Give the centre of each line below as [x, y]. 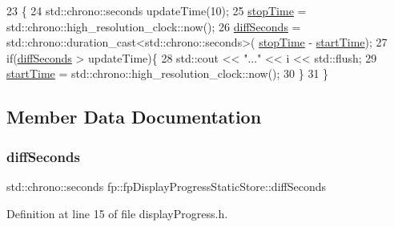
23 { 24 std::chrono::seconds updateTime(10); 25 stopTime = [157, 10]
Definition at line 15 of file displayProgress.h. [117, 213]
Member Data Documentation [134, 117]
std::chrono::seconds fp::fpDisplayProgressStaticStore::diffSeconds [166, 186]
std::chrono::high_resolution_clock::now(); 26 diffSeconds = [154, 26]
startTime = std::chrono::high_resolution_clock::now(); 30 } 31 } [168, 73]
